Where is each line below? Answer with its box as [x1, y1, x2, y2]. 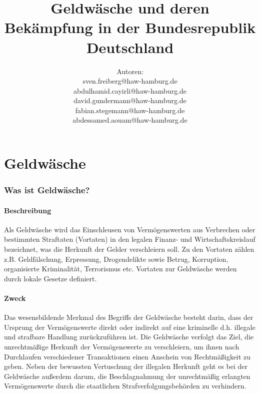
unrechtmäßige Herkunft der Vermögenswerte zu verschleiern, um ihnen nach [4, 341, 239, 352]
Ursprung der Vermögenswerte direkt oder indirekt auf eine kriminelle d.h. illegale [4, 321, 255, 332]
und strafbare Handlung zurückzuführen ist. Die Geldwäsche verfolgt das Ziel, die [4, 331, 253, 342]
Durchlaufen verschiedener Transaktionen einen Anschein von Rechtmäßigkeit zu [4, 351, 251, 361]
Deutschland [86, 37, 174, 57]
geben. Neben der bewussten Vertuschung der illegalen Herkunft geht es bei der [4, 361, 248, 371]
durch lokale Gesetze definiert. [4, 273, 97, 283]
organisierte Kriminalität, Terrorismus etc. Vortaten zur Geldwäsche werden [4, 263, 237, 274]
